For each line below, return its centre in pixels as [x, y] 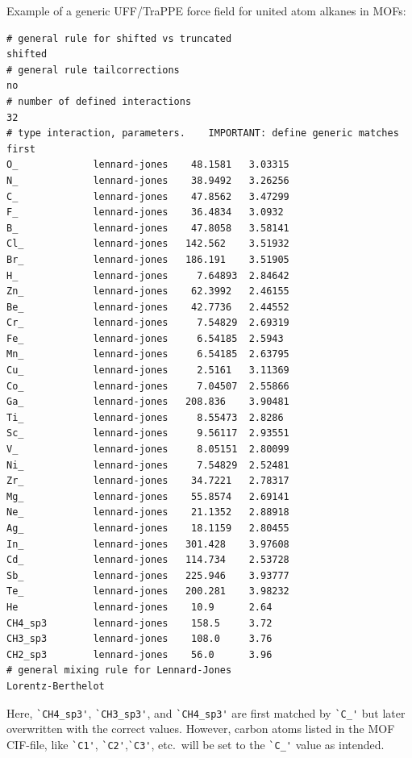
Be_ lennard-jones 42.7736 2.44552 [148, 307]
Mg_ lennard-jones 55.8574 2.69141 [148, 496]
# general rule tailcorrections [93, 70]
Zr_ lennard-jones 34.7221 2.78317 [148, 481]
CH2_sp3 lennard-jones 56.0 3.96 [139, 654]
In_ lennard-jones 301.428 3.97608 [148, 544]
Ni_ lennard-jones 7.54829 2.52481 [148, 465]
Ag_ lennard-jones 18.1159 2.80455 [148, 528]
